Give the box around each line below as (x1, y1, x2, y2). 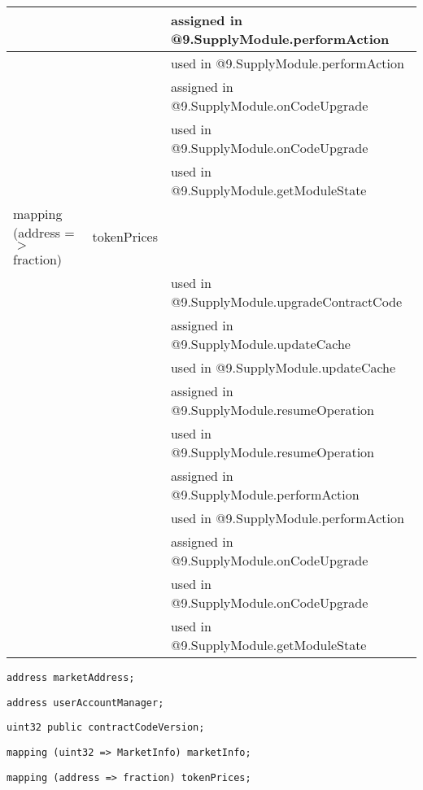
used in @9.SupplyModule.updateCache (170, 358, 396, 377)
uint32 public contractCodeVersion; (7, 722, 205, 734)
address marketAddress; (7, 672, 135, 683)
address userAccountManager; (7, 696, 164, 709)
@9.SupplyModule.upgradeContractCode (170, 292, 403, 311)
